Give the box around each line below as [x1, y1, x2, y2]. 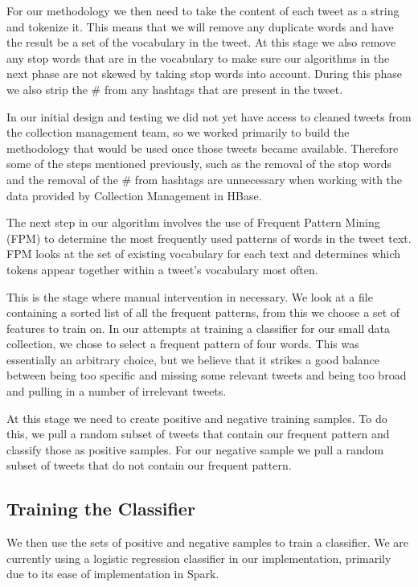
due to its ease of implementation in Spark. [6, 565, 219, 582]
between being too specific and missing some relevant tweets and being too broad [6, 367, 407, 384]
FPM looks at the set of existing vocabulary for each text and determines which [6, 245, 401, 262]
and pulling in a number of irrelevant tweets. [6, 383, 227, 400]
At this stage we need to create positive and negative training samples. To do [6, 409, 387, 426]
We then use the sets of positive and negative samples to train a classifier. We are [6, 534, 409, 551]
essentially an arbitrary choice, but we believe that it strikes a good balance [6, 351, 380, 367]
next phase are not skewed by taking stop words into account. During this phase [6, 65, 402, 82]
